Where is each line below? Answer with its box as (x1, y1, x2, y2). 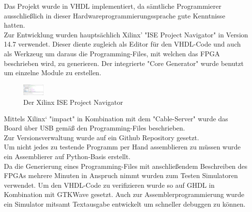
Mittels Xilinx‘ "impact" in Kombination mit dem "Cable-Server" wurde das (4, 113, 228, 123)
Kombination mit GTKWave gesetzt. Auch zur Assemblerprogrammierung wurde (4, 189, 244, 199)
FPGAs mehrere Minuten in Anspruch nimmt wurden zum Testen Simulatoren (4, 170, 238, 180)
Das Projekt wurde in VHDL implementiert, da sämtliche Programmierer (4, 1, 221, 11)
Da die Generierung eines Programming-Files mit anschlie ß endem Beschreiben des (4, 161, 248, 171)
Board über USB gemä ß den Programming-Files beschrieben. (4, 123, 185, 133)
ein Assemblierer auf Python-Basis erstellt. (4, 151, 131, 162)
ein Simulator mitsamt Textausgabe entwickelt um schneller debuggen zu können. (4, 199, 246, 209)
